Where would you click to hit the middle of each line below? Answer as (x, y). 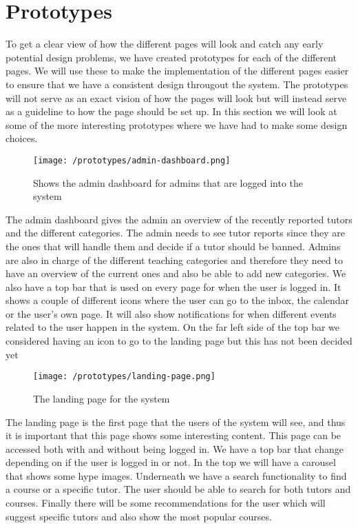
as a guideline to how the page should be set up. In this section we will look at (171, 111)
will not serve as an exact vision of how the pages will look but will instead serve (176, 98)
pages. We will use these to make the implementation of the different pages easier (177, 71)
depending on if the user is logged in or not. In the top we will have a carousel (171, 462)
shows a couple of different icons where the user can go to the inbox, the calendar (177, 300)
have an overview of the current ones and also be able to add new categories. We (176, 273)
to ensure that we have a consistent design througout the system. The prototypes (177, 84)
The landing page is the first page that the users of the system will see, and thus (176, 422)
